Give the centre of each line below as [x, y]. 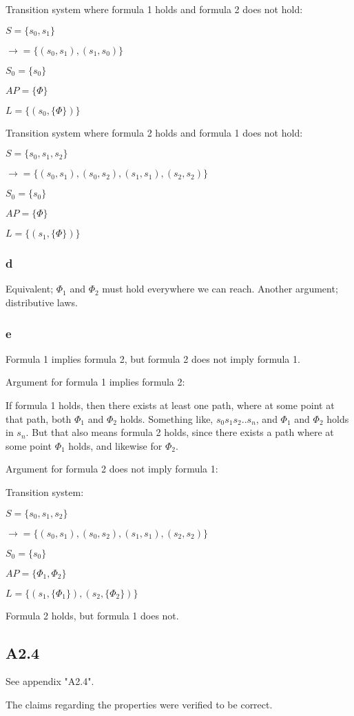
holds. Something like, [167, 418]
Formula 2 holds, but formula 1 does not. [92, 615]
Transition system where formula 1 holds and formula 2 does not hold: [154, 9]
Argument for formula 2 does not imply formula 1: [112, 469]
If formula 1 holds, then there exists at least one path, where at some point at [170, 405]
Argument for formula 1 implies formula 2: [95, 382]
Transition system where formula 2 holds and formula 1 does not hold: [154, 132]
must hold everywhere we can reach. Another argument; [220, 289]
